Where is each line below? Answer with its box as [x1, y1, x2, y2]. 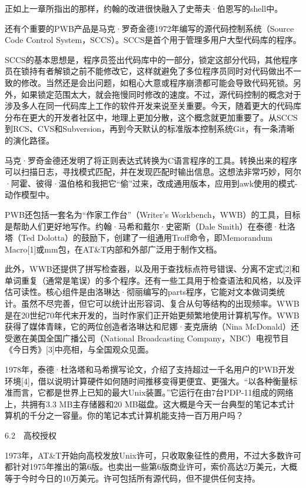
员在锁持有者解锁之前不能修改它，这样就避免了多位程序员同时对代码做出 [5, 65, 285, 77]
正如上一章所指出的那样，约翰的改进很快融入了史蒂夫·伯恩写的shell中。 [5, 2, 283, 14]
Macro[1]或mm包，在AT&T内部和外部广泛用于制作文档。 [5, 243, 222, 255]
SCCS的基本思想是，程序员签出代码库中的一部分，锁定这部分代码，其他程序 [5, 53, 298, 65]
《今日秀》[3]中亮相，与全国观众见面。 [5, 343, 154, 356]
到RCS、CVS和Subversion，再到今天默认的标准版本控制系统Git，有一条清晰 [5, 122, 295, 135]
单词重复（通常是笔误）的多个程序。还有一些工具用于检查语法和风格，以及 [5, 274, 293, 286]
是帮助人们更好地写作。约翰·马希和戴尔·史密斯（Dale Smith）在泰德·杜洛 [5, 220, 295, 232]
